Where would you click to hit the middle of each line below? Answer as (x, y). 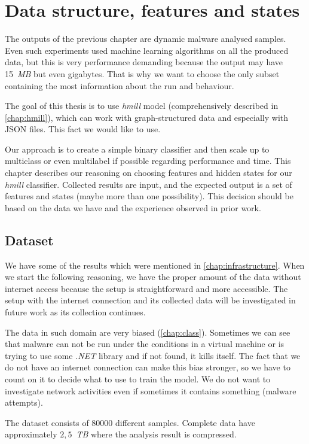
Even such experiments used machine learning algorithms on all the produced (147, 50)
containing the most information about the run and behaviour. (120, 85)
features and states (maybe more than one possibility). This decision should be (149, 196)
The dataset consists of (47, 422)
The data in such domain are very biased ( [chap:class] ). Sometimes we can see (148, 332)
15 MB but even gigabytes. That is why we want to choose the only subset (142, 73)
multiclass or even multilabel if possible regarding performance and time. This (148, 161)
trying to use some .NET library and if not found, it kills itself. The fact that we (153, 355)
